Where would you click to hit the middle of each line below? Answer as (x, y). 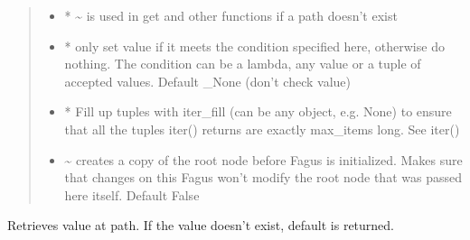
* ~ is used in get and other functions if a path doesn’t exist (231, 15)
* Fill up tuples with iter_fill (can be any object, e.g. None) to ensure (258, 111)
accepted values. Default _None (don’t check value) (208, 81)
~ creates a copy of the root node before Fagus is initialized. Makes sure (263, 159)
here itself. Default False (132, 194)
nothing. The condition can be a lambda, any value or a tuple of (243, 64)
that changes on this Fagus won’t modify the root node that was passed (263, 177)
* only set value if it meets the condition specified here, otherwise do (254, 46)
